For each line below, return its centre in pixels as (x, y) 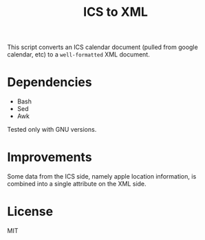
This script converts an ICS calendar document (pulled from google (102, 47)
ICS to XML (116, 12)
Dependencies (50, 82)
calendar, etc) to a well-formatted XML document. (78, 54)
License (30, 212)
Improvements (50, 158)
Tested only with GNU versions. (52, 130)
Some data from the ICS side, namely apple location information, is (102, 177)
